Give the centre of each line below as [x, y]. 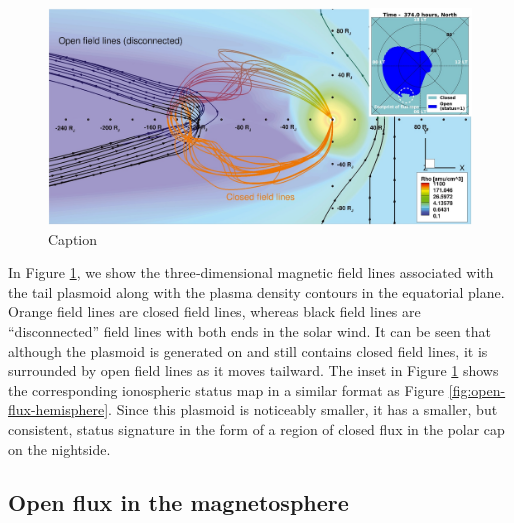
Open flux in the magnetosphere [178, 502]
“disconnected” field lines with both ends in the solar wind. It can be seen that [250, 330]
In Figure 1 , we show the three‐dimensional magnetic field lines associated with [251, 272]
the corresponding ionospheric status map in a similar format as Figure [226, 389]
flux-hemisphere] [58, 409]
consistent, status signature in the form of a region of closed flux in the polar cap [256, 428]
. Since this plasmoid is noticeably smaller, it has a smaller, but [303, 409]
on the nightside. [59, 448]
